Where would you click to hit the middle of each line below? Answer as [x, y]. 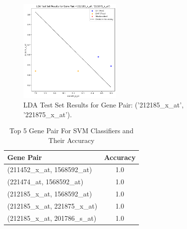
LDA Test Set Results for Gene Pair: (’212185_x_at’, [103, 105]
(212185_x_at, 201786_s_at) [52, 218]
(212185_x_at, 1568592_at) [50, 194]
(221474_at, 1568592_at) [45, 182]
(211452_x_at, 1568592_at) [50, 169]
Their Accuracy [71, 140]
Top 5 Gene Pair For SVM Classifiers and [71, 131]
